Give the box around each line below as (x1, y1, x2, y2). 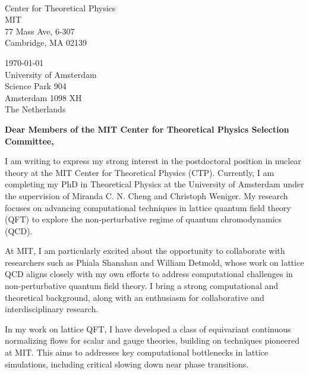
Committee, (5, 134, 54, 147)
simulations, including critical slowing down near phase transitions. (5, 357, 249, 370)
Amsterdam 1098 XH (5, 91, 82, 103)
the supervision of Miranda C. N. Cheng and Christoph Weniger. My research (5, 189, 288, 202)
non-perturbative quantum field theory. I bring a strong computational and (5, 279, 279, 292)
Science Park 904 (5, 80, 67, 92)
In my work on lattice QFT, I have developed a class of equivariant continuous (5, 322, 291, 335)
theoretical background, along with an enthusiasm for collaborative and (5, 291, 264, 303)
